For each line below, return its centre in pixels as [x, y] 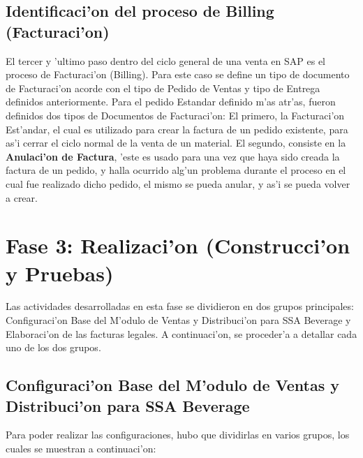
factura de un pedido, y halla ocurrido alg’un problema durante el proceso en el [176, 170]
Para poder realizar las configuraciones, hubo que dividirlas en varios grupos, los [178, 435]
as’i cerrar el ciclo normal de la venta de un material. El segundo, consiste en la [176, 143]
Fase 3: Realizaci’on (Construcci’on [178, 245]
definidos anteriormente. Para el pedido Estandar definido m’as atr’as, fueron [171, 102]
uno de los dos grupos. [53, 347]
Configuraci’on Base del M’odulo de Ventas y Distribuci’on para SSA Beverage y [178, 320]
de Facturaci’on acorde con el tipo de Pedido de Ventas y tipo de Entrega [163, 88]
